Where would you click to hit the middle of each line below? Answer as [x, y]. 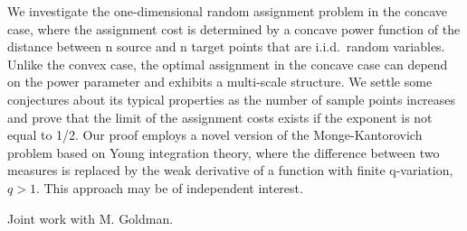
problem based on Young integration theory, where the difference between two [224, 152]
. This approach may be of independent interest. [169, 187]
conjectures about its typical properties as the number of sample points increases [232, 99]
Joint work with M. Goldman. [91, 218]
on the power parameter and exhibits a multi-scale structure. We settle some [220, 82]
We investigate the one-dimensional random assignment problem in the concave [228, 11]
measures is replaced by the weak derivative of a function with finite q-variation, [230, 170]
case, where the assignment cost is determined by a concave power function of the [234, 28]
